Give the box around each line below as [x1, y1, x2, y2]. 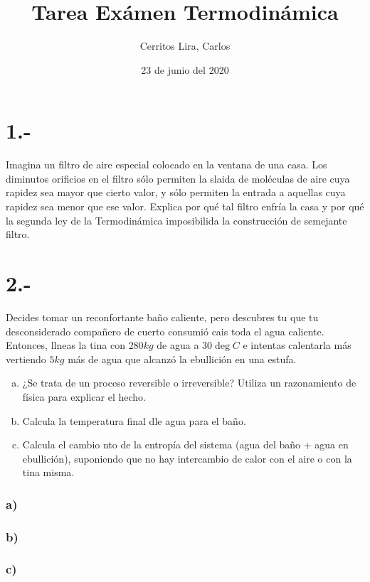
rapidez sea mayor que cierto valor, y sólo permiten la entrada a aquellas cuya [6, 185, 346, 200]
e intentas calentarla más [243, 338, 351, 352]
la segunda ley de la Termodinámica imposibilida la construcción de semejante [6, 212, 347, 227]
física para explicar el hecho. [22, 389, 147, 404]
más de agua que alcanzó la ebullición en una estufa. [68, 351, 297, 366]
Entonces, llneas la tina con [6, 338, 125, 352]
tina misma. [22, 465, 75, 480]
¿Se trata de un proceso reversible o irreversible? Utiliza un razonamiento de [22, 375, 356, 390]
